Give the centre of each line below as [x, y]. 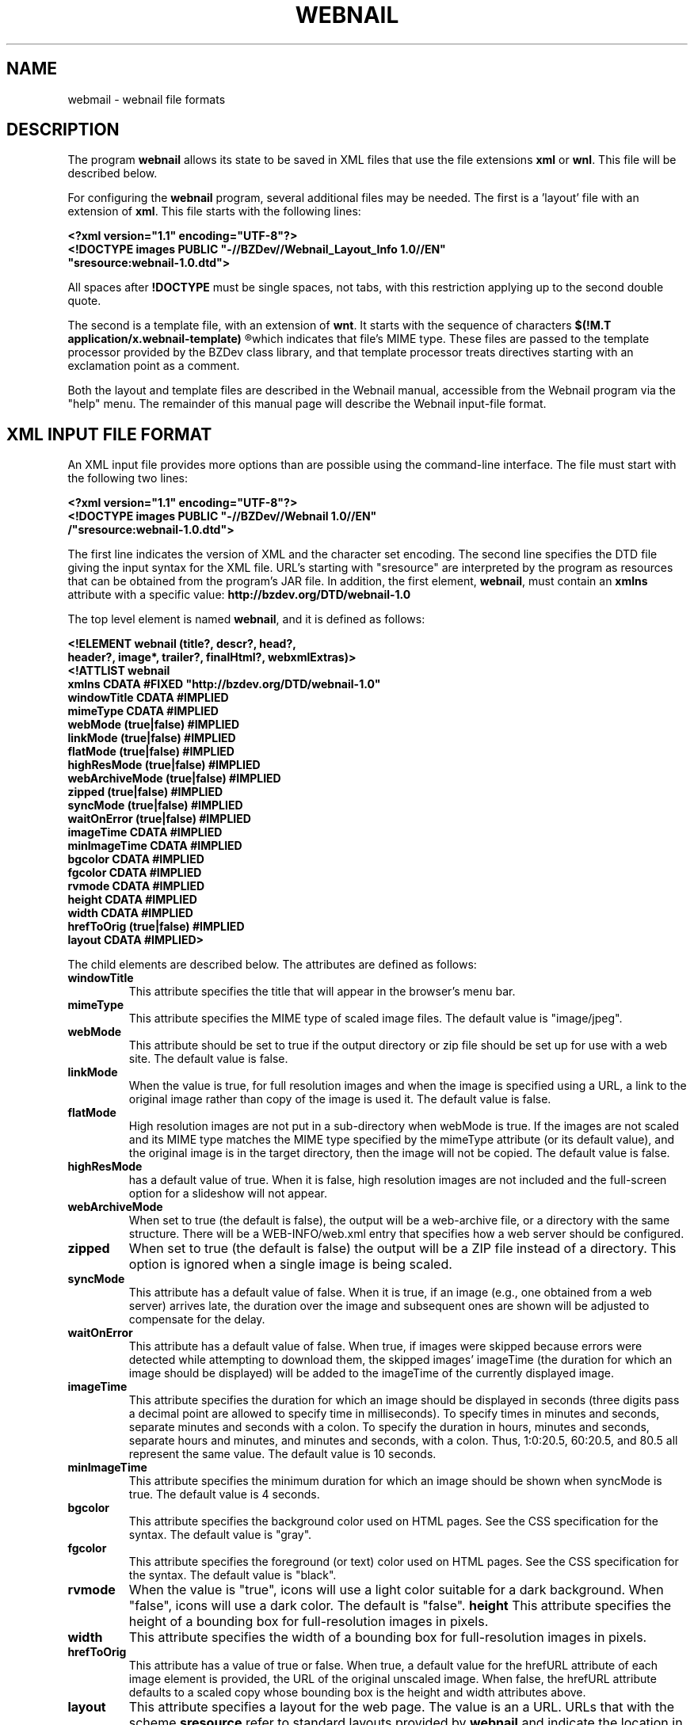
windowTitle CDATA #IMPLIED [148, 698]
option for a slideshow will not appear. [228, 1194]
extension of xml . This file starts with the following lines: [214, 211]
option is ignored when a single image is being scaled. [290, 1264]
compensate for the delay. [197, 1319]
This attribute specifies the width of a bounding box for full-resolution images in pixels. [388, 1637]
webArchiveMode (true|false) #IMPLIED [174, 779]
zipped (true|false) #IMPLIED [145, 792]
